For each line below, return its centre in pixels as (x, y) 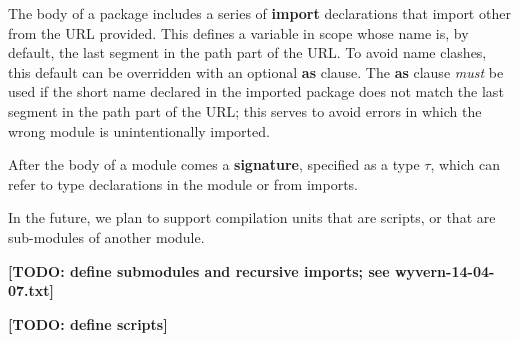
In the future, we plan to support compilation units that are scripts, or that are (252, 217)
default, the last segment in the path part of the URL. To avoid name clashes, (247, 52)
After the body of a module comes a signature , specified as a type (214, 164)
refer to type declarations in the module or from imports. (183, 183)
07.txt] (31, 290)
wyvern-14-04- (444, 270)
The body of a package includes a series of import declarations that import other (259, 13)
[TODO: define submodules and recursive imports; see (199, 270)
